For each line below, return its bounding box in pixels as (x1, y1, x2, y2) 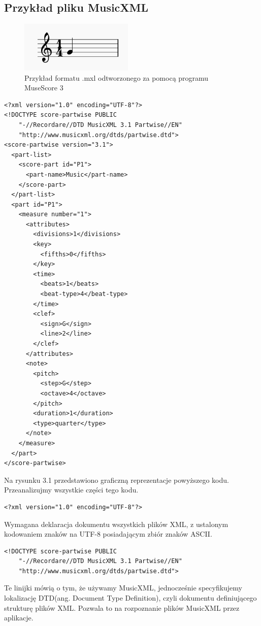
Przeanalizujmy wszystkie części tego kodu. (4, 484, 139, 495)
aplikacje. (4, 612, 34, 623)
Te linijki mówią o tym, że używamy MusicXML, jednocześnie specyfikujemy (4, 582, 242, 593)
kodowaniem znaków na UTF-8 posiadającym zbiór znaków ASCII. (4, 529, 212, 539)
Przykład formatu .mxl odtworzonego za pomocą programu (24, 72, 209, 83)
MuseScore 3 (24, 82, 63, 93)
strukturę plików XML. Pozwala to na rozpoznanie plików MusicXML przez (4, 602, 240, 613)
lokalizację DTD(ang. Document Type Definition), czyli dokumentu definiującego (4, 592, 257, 603)
